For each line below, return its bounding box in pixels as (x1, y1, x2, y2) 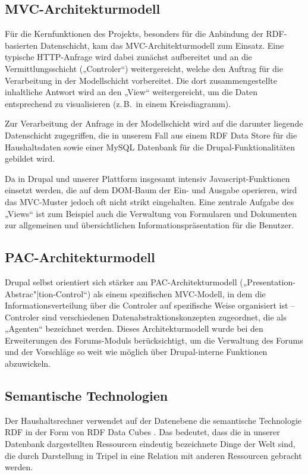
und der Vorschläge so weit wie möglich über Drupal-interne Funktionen (5, 345, 268, 358)
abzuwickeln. (5, 357, 51, 370)
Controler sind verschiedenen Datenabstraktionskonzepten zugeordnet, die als (5, 310, 287, 323)
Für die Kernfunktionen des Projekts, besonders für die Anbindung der (5, 27, 263, 40)
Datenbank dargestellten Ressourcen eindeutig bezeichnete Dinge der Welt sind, (5, 438, 296, 450)
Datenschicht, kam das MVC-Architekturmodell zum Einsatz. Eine (40, 39, 284, 51)
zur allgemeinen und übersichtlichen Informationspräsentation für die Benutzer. (5, 219, 294, 231)
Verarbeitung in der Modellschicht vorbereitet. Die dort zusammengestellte (5, 74, 277, 86)
